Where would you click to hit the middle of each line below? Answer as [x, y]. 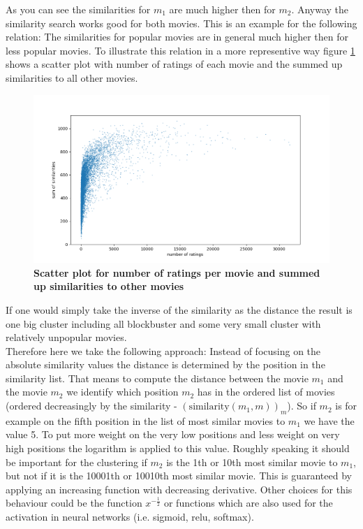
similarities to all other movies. [72, 77]
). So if [302, 406]
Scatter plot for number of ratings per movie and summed [177, 272]
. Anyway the [320, 9]
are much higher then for [222, 9]
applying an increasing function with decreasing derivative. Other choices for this [179, 489]
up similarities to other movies [109, 286]
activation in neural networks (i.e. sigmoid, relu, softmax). [130, 517]
